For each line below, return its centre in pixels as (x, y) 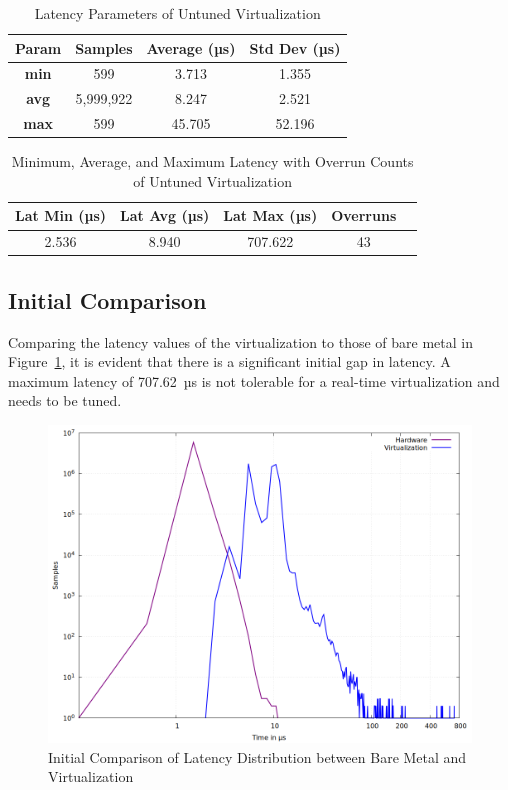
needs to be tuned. (65, 400)
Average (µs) (191, 47)
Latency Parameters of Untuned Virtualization (177, 13)
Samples (104, 47)
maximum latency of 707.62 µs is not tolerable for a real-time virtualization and (254, 380)
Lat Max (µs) (270, 215)
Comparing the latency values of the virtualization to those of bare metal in (240, 341)
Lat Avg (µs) (165, 215)
